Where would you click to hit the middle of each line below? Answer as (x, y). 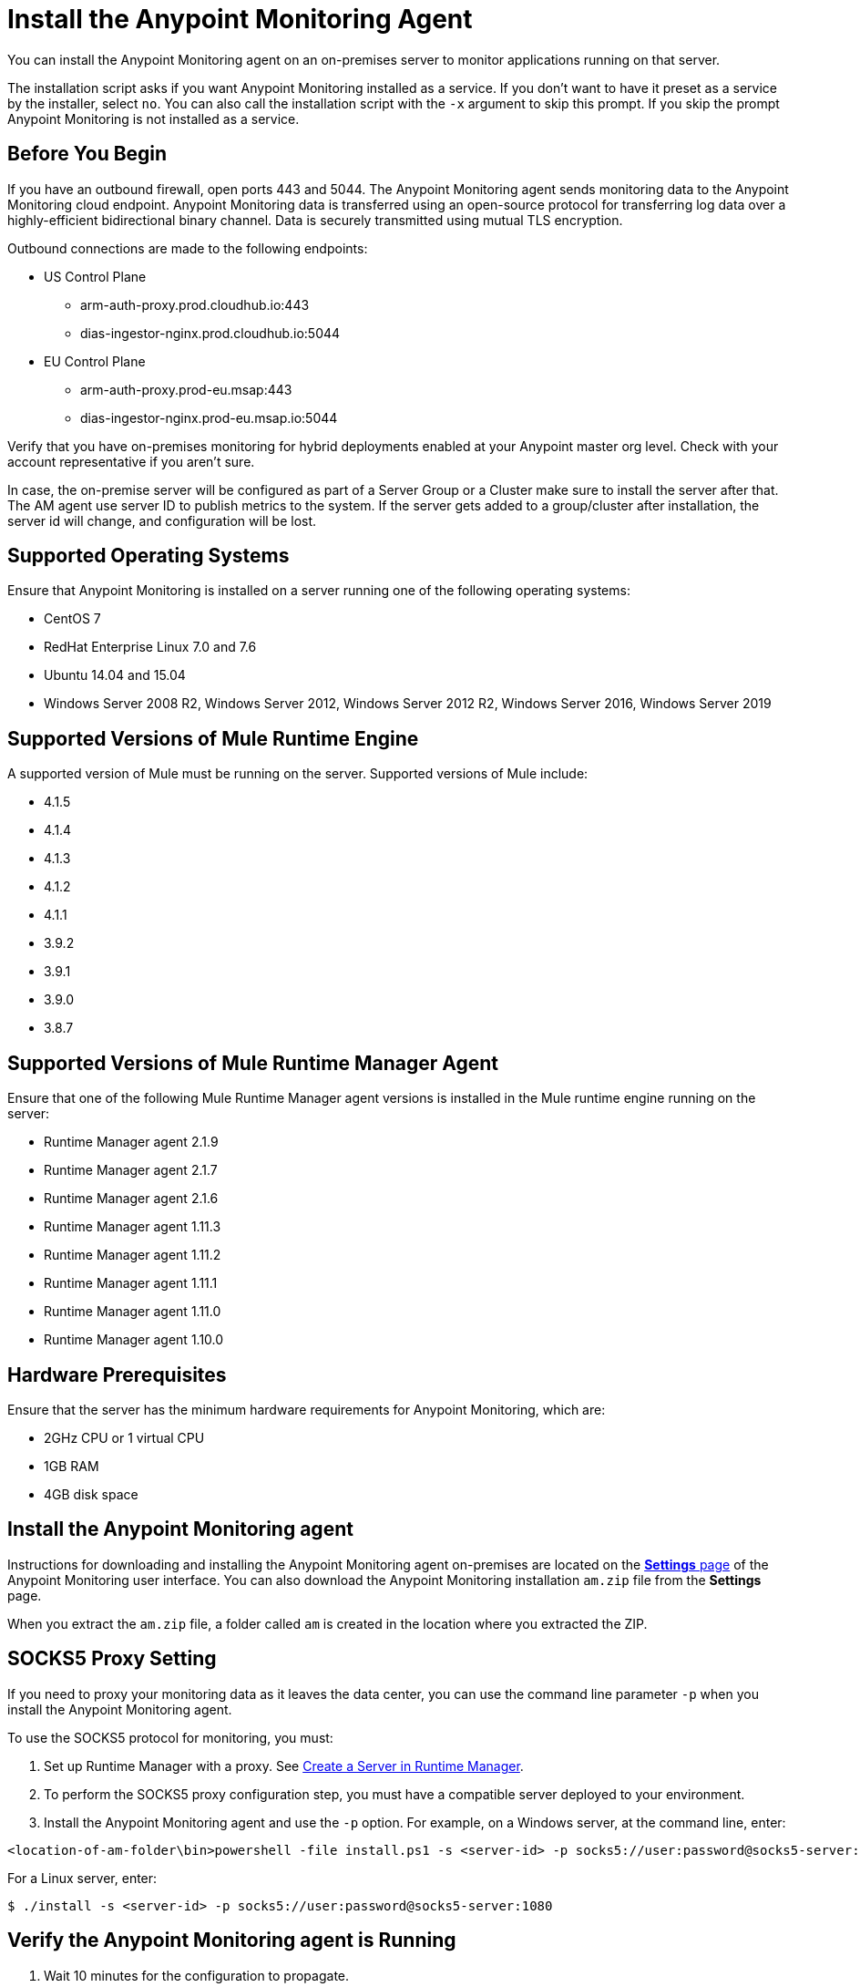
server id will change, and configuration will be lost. (162, 520)
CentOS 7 (72, 619)
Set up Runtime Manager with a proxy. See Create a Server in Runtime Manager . (284, 1766)
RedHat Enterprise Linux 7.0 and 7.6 (150, 647)
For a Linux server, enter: (82, 1878)
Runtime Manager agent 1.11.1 (131, 1283)
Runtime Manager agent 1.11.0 (133, 1312)
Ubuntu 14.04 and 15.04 (115, 675)
